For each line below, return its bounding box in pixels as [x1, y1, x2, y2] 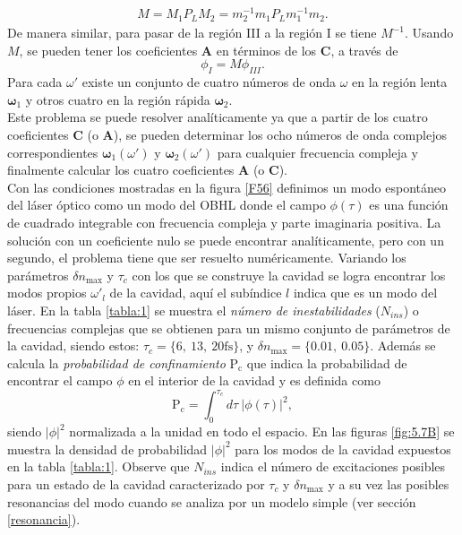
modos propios [7, 283, 87, 302]
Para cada [7, 73, 63, 91]
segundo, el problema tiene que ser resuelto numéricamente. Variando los [7, 248, 406, 267]
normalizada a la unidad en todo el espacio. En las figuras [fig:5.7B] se [69, 422, 455, 441]
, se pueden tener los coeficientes [19, 40, 198, 59]
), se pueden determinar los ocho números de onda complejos [113, 125, 447, 144]
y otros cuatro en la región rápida [25, 90, 210, 108]
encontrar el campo [7, 371, 113, 390]
